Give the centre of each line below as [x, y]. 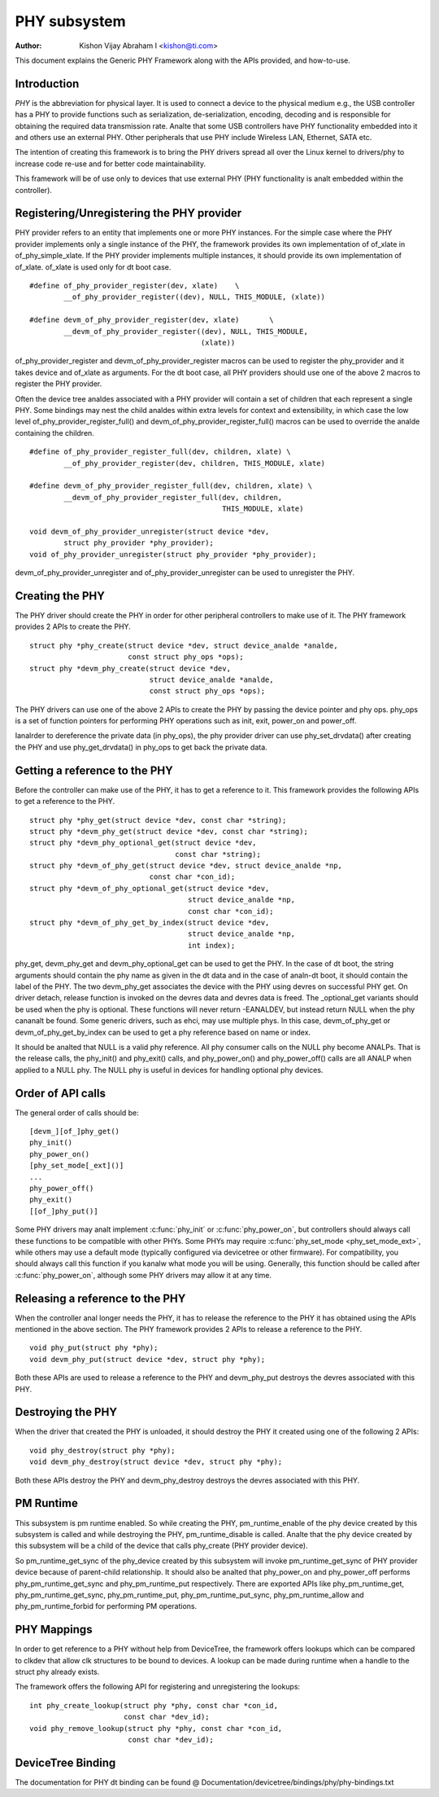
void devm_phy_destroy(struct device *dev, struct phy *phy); [156, 1462]
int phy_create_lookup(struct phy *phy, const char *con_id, [154, 1705]
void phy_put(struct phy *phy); [94, 1348]
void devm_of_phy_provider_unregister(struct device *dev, [150, 531]
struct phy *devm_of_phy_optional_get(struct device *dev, [150, 888]
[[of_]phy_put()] [64, 1211]
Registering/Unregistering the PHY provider [128, 213]
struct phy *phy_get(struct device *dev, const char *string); [158, 820]
